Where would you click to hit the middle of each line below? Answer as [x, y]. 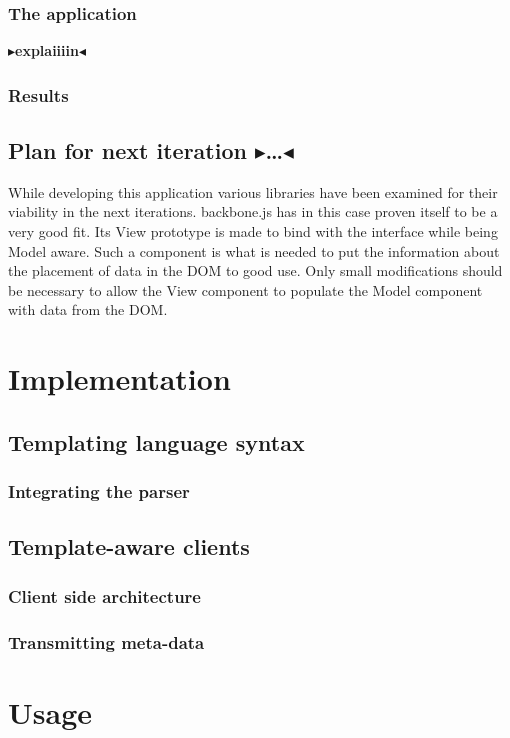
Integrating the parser [99, 491]
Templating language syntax [156, 441]
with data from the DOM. [88, 309]
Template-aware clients [129, 546]
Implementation [119, 378]
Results [38, 94]
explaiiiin [47, 50]
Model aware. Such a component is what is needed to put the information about [254, 250]
